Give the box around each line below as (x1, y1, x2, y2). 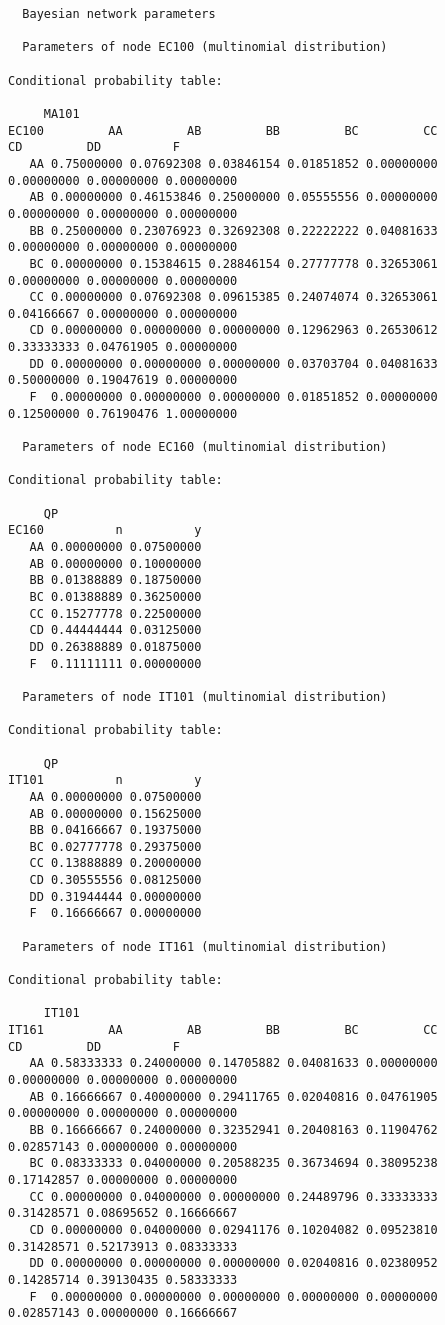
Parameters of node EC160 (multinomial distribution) (22, 440, 388, 455)
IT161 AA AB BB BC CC (8, 1023, 438, 1038)
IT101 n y (8, 773, 202, 788)
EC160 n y (8, 523, 202, 538)
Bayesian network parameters (22, 7, 216, 21)
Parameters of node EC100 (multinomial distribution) (22, 40, 388, 55)
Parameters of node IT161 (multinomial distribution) (22, 939, 388, 954)
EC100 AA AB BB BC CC (8, 123, 438, 138)
